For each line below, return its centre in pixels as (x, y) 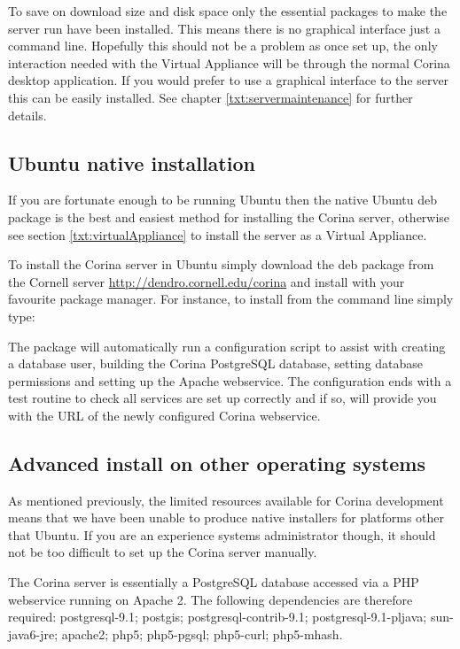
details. (27, 115)
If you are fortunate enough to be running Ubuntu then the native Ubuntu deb (222, 200)
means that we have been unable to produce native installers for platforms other (226, 518)
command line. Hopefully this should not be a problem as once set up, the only (223, 46)
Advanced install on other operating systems (217, 463)
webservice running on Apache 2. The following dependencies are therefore (211, 599)
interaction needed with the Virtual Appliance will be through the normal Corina (229, 62)
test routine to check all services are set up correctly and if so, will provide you (222, 398)
